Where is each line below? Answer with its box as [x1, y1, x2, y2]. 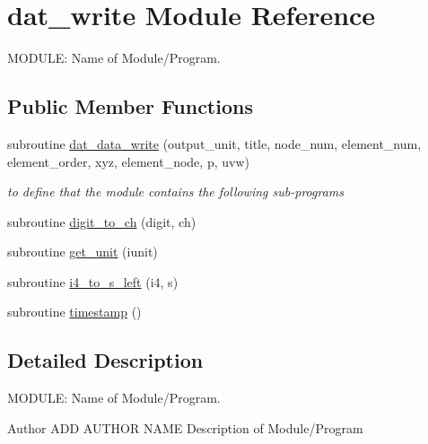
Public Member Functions [7, 92, 253, 120]
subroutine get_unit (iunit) [7, 242, 158, 261]
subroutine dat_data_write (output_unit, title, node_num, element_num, [7, 134, 422, 152]
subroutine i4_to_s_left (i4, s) [7, 272, 179, 291]
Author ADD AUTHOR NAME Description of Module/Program [7, 418, 363, 437]
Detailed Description [7, 346, 204, 374]
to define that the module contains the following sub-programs [7, 182, 344, 201]
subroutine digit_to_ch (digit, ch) [7, 212, 197, 231]
